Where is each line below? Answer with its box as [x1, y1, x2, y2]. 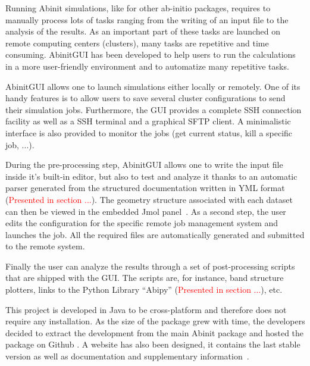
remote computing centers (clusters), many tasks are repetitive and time [5, 36, 269, 49]
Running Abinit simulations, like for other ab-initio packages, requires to [5, 2, 271, 14]
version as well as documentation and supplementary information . [5, 350, 249, 362]
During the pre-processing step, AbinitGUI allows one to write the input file [5, 158, 283, 171]
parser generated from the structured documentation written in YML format [5, 182, 285, 194]
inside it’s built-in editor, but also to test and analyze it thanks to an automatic [5, 170, 298, 182]
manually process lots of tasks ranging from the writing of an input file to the [5, 13, 289, 26]
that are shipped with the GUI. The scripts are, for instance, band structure [5, 271, 284, 284]
